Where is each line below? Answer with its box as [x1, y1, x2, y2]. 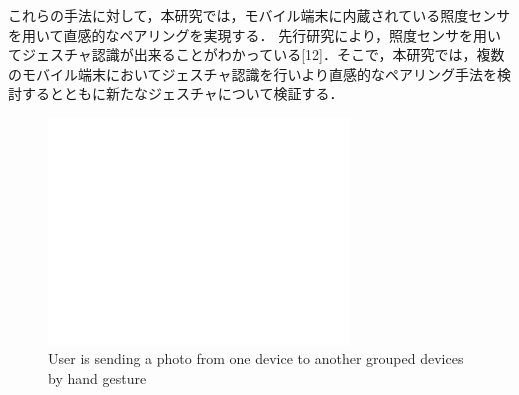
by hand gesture [48, 367, 147, 388]
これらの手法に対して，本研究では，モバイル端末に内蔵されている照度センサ [8, 5, 511, 25]
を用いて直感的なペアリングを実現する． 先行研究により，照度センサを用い [8, 24, 501, 45]
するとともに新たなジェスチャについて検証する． [21, 83, 344, 104]
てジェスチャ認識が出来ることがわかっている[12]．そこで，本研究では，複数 [8, 44, 505, 65]
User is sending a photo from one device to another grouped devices [48, 348, 464, 369]
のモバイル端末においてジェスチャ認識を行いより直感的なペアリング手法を [8, 63, 497, 84]
